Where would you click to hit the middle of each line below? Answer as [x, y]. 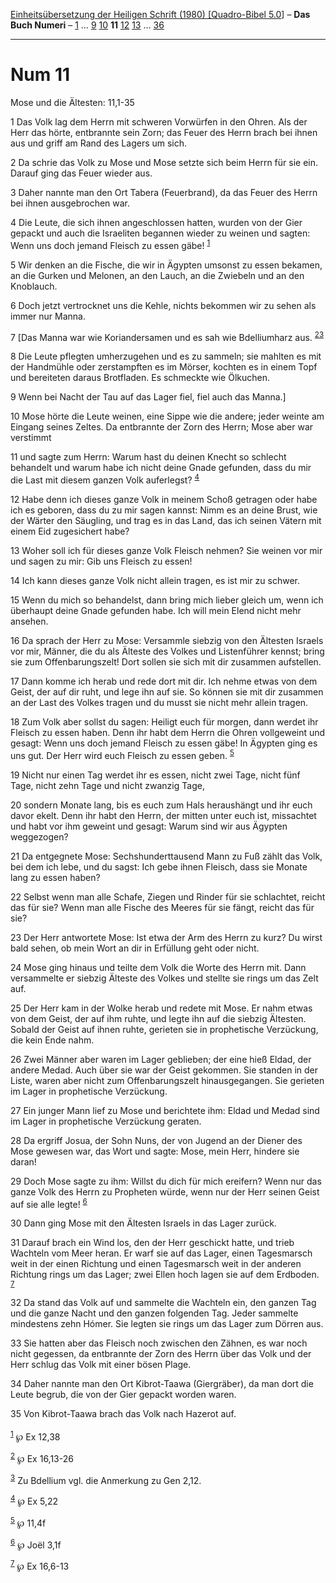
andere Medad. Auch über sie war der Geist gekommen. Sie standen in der [164, 1070]
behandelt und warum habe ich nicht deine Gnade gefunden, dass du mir [161, 468]
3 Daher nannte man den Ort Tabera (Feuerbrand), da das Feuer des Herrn [164, 192]
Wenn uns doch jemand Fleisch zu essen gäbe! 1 [110, 244]
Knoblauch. [34, 286]
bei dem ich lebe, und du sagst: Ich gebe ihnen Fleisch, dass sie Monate [159, 866]
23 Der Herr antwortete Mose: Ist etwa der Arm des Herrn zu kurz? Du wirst [166, 937]
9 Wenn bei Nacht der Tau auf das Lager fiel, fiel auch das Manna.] [148, 397]
